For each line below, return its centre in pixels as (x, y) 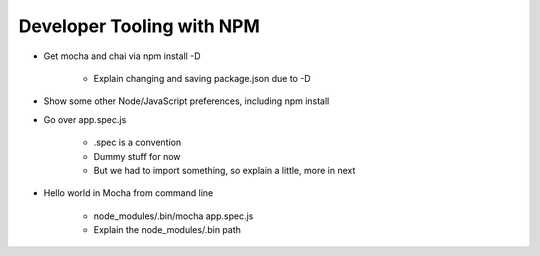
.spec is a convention (137, 142)
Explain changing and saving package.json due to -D (202, 78)
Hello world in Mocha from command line (128, 193)
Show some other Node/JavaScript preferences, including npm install (186, 101)
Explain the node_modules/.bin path (167, 230)
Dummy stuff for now (137, 156)
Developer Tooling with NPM (139, 26)
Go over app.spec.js (85, 119)
